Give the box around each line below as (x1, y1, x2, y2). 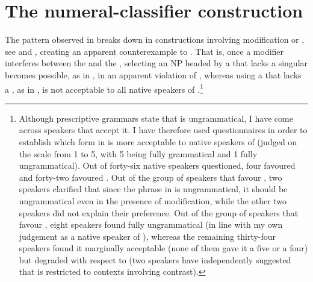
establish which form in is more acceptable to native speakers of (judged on (19, 135, 297, 148)
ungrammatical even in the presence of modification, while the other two (19, 194, 287, 207)
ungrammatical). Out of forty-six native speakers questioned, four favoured (19, 159, 296, 172)
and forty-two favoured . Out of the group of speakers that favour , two (19, 171, 282, 183)
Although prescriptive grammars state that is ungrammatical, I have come (19, 111, 293, 124)
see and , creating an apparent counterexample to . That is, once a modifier (5, 45, 284, 57)
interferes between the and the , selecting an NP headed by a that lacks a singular (5, 57, 308, 69)
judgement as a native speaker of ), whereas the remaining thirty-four (19, 230, 276, 242)
